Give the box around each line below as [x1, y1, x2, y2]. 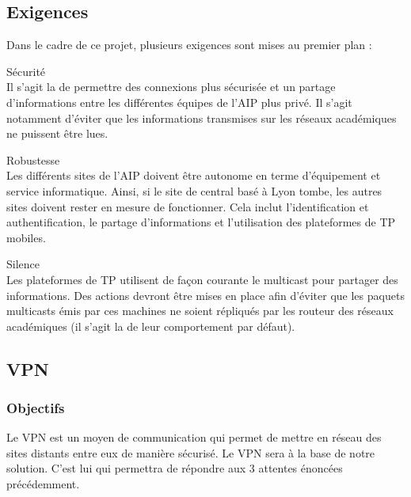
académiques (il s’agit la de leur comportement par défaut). [6, 317, 295, 334]
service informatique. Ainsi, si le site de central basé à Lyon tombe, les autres [6, 182, 382, 199]
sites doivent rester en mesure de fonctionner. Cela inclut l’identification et [6, 198, 369, 214]
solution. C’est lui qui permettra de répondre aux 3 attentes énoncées [6, 460, 343, 476]
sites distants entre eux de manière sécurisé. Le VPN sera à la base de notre [6, 444, 375, 461]
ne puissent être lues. [6, 125, 108, 142]
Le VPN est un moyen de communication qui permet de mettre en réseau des [6, 429, 382, 446]
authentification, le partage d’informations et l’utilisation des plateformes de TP [6, 214, 396, 230]
